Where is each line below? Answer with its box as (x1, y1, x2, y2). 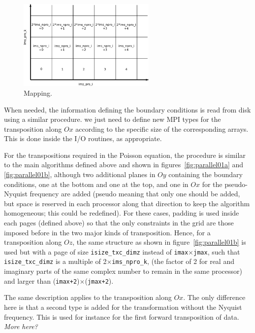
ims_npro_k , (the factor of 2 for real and (112, 256, 234, 266)
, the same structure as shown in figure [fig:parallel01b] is (72, 237, 246, 247)
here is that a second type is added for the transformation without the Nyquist (4, 301, 242, 312)
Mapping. (24, 87, 52, 98)
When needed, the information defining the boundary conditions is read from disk (4, 104, 251, 114)
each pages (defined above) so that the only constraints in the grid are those (4, 218, 234, 228)
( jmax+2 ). (85, 275, 114, 286)
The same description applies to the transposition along (4, 292, 172, 302)
